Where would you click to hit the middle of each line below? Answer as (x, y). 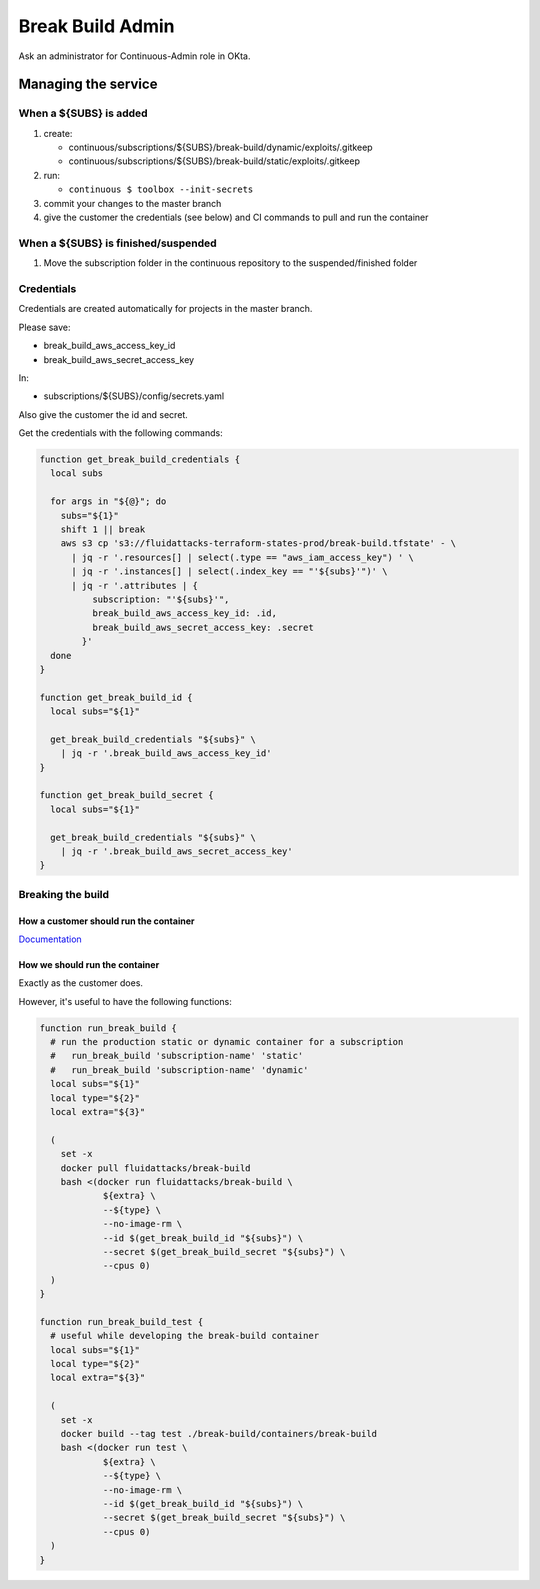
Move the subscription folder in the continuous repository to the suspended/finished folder (230, 263)
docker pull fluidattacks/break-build (155, 1168)
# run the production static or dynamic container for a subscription (227, 1042)
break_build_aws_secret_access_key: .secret (202, 627)
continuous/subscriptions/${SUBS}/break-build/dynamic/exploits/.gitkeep (221, 147)
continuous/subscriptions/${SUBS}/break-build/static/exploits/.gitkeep (214, 161)
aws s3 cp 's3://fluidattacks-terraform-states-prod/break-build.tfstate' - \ (258, 543)
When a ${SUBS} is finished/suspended (117, 243)
